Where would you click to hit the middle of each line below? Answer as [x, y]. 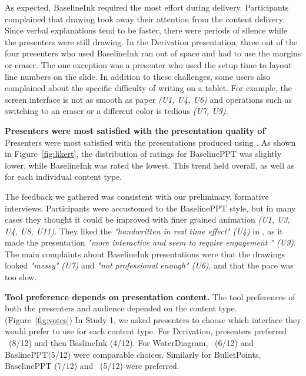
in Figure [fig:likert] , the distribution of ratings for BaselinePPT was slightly [143, 154]
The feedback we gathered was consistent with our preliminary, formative [137, 196]
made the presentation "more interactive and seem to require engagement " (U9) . [150, 242]
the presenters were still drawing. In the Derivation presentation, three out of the [151, 41]
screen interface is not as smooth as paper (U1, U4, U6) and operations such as [148, 99]
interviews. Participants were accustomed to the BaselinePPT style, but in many [150, 208]
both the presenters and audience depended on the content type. [121, 308]
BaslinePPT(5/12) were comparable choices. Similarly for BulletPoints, [133, 354]
